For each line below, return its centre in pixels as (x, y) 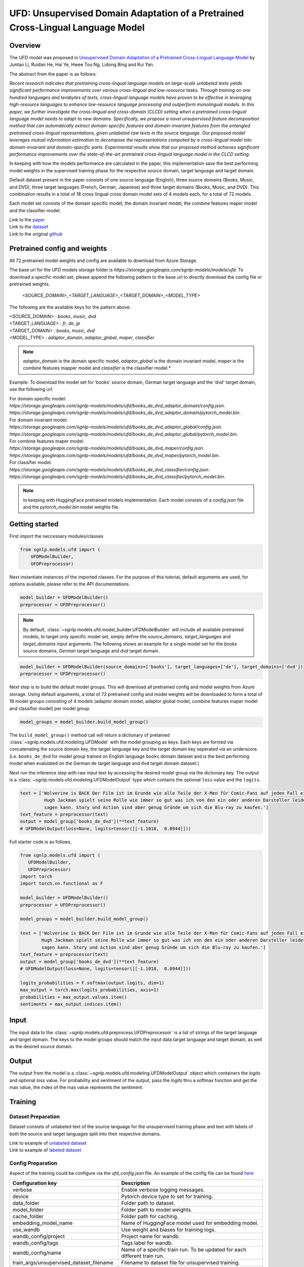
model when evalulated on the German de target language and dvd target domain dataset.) (104, 763)
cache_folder (28, 1216)
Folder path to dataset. (148, 1203)
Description (136, 1183)
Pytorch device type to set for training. (167, 1196)
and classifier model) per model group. (50, 708)
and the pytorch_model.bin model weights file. (71, 507)
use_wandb (26, 1229)
